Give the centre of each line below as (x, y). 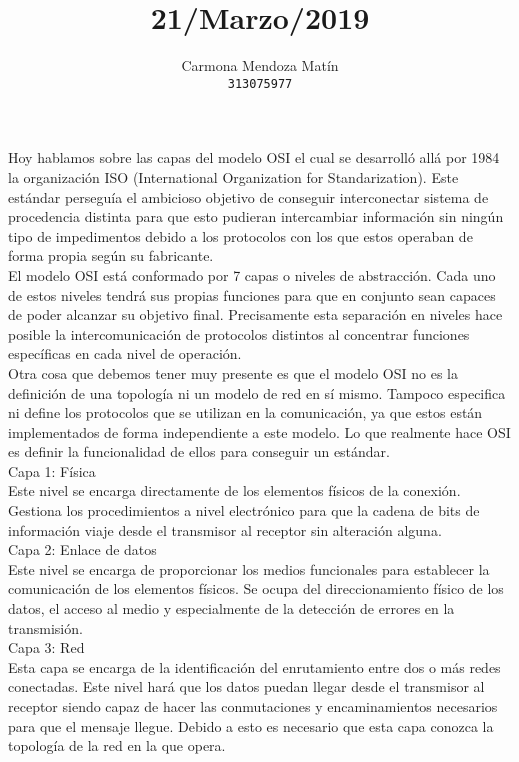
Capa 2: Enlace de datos (82, 549)
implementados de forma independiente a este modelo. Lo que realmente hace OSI (259, 431)
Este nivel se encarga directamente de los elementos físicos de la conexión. (234, 490)
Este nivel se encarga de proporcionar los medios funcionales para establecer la (249, 568)
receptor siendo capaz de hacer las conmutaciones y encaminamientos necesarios (253, 706)
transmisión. (45, 627)
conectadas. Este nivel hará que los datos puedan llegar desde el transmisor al (246, 686)
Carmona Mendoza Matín (260, 65)
